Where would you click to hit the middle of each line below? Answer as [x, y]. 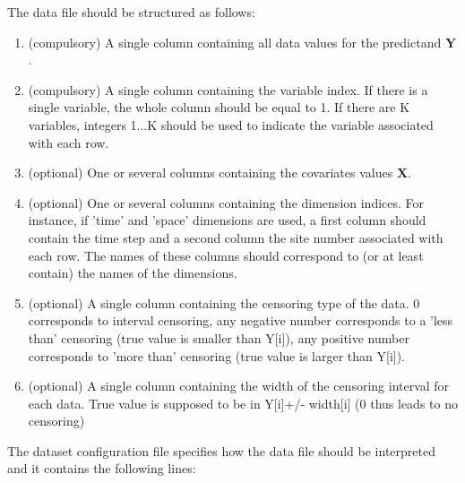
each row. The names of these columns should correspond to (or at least [226, 255]
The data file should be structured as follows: [131, 12]
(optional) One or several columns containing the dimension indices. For [226, 202]
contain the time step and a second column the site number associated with [236, 237]
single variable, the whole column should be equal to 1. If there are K [219, 107]
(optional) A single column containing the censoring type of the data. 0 [224, 302]
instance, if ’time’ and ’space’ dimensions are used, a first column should [227, 220]
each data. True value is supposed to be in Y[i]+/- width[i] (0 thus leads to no [243, 403]
